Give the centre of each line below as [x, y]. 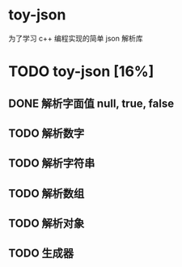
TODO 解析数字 [47, 133]
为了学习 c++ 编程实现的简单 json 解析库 [76, 38]
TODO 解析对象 [47, 224]
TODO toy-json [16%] [81, 72]
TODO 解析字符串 [52, 163]
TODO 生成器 [41, 254]
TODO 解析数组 [47, 193]
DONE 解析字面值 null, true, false [91, 103]
